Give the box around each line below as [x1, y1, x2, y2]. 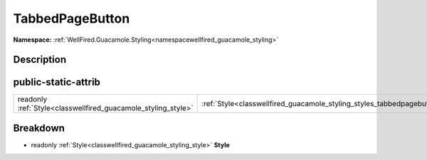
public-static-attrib [13, 76, 101, 88]
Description [13, 54, 67, 66]
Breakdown [13, 122, 65, 134]
